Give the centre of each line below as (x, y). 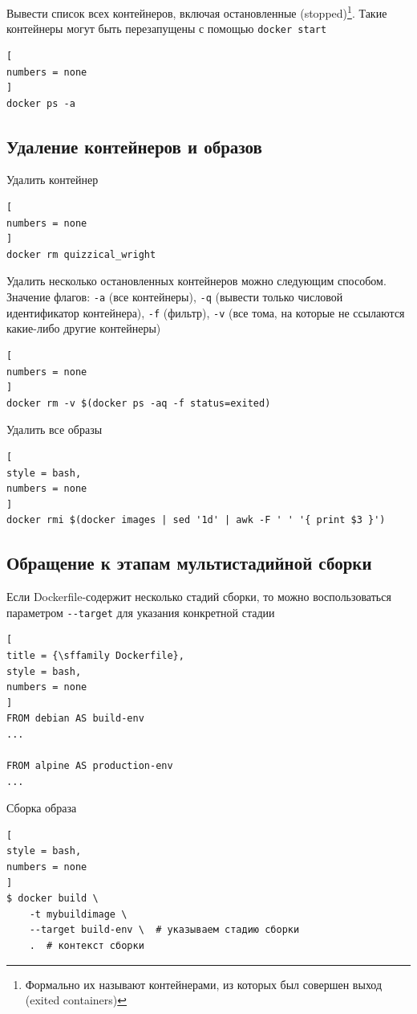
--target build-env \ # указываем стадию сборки (164, 930)
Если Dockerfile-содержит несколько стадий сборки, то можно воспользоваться (199, 597)
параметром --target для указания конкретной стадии (141, 612)
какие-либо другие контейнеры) (84, 328)
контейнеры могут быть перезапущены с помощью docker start (167, 29)
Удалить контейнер (53, 180)
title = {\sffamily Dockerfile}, (95, 655)
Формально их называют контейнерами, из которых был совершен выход (204, 984)
